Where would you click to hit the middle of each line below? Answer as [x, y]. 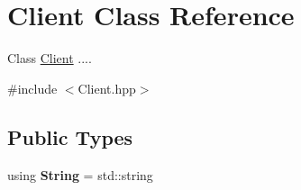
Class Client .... [50, 58]
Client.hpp [107, 88]
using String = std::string [80, 174]
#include [32, 88]
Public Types [70, 136]
